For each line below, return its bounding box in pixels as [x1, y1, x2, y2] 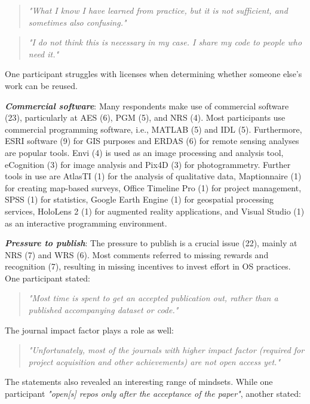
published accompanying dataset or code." [28, 304, 179, 316]
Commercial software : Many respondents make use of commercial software [5, 99, 289, 112]
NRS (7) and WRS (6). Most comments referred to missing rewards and [5, 248, 269, 261]
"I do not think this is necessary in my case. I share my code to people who [28, 36, 302, 48]
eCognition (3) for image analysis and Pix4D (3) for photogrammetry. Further [5, 158, 291, 170]
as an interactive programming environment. [5, 216, 167, 229]
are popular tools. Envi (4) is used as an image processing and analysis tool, [5, 146, 284, 158]
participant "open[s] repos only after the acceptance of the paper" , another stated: [5, 387, 301, 400]
